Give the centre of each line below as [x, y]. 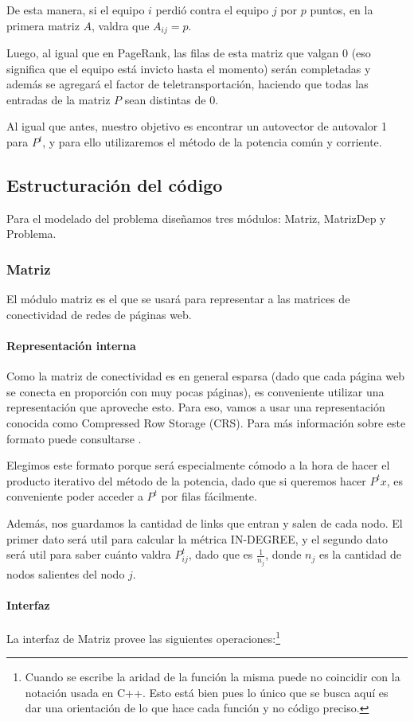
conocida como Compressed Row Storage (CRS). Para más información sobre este [206, 422]
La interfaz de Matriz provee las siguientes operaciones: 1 [144, 637]
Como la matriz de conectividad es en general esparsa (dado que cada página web [206, 376]
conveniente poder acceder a [75, 496]
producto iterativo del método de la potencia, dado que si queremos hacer [186, 480]
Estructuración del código [115, 185]
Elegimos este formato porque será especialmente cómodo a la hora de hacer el [198, 465]
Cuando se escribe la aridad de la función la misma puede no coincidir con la [213, 677]
